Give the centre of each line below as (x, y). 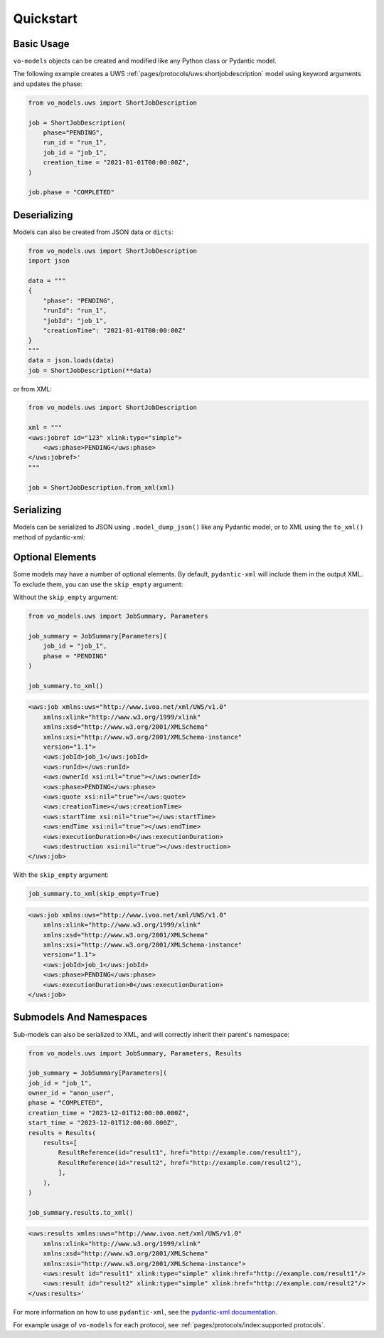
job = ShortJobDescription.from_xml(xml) (101, 487)
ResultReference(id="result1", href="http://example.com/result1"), (180, 1153)
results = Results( (62, 1133)
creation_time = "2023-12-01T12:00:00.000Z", (109, 1113)
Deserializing (43, 215)
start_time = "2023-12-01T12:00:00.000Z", (103, 1123)
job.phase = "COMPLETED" (71, 193)
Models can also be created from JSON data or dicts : (94, 232)
